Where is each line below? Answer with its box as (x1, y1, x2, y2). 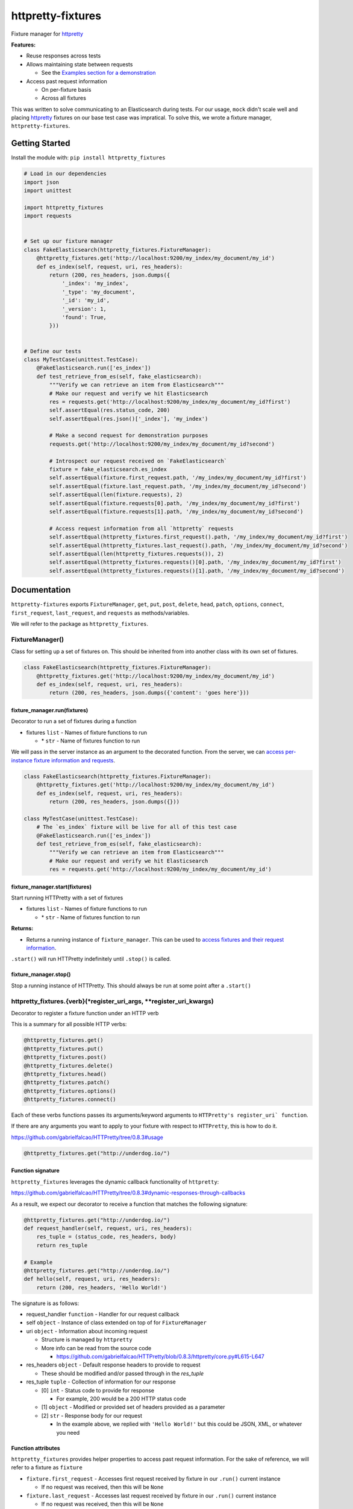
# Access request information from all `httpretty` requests (49, 525, 234, 532)
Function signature (11, 1167, 60, 1174)
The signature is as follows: (11, 1300, 80, 1307)
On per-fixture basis (41, 86, 92, 93)
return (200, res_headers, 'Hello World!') (36, 1284, 167, 1291)
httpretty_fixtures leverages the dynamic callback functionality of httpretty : (11, 1178, 219, 1185)
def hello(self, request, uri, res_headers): (23, 1275, 161, 1283)
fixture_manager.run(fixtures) (11, 706, 89, 713)
